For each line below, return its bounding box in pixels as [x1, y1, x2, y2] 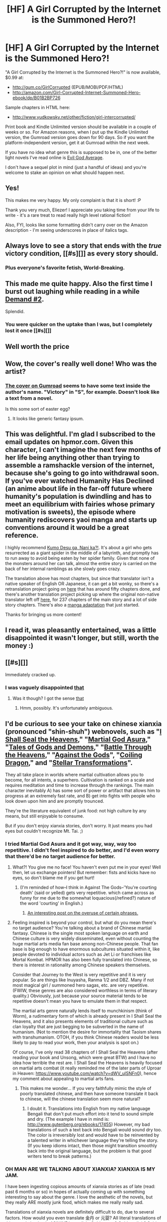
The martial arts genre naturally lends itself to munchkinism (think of [12, 1008, 153, 1014]
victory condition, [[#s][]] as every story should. [5, 249, 159, 258]
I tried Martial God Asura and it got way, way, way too [5, 840, 137, 847]
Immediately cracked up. [5, 671, 56, 677]
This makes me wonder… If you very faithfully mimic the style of [19, 1085, 152, 1091]
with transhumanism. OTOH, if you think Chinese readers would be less [12, 1034, 159, 1040]
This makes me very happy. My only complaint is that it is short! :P [5, 197, 141, 203]
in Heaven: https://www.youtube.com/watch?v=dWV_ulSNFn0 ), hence [12, 1070, 157, 1076]
